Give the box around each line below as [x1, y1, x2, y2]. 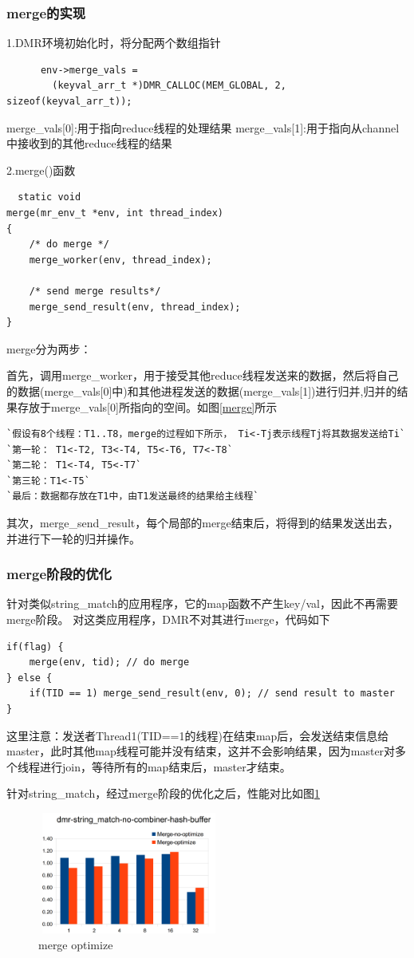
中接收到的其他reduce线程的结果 [6, 135, 172, 152]
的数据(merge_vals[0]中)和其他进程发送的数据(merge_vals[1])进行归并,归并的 [6, 382, 397, 399]
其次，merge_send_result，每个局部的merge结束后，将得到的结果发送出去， [6, 514, 399, 531]
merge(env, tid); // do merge [29, 656, 190, 668]
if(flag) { [6, 641, 64, 652]
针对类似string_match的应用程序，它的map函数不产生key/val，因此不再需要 [6, 595, 398, 612]
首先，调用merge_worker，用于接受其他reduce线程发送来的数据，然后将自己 [6, 367, 399, 384]
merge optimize [38, 936, 113, 952]
